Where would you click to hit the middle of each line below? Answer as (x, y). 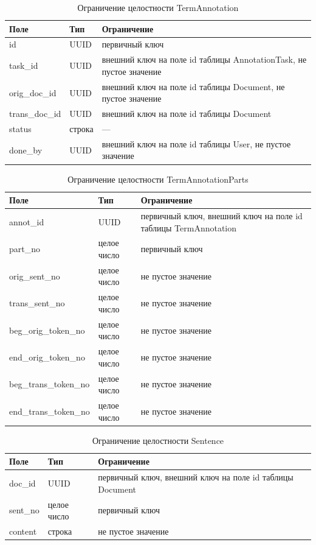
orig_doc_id (33, 92)
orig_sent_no (35, 276)
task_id (24, 65)
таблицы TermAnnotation (189, 227)
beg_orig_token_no (47, 330)
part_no (25, 249)
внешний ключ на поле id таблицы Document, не (193, 86)
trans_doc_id (35, 114)
